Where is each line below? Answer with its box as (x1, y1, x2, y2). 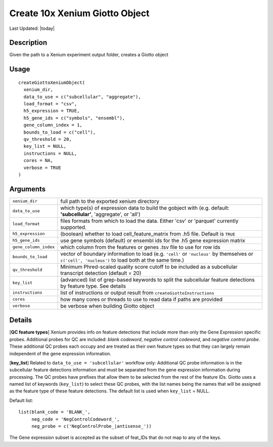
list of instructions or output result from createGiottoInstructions (60, 289, 214, 296)
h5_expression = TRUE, (23, 108, 80, 114)
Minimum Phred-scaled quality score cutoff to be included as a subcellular (60, 263, 238, 270)
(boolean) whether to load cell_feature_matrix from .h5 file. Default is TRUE (60, 230, 236, 237)
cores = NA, (23, 157, 53, 164)
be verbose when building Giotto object (60, 302, 154, 309)
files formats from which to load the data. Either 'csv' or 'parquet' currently (60, 217, 239, 224)
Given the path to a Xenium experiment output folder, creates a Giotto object (9, 52, 169, 58)
